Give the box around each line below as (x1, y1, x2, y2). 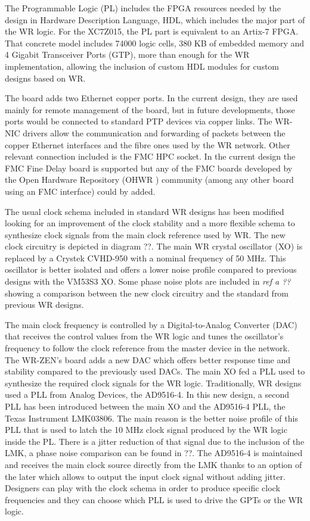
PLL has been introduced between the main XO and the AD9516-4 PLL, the (5, 400, 286, 412)
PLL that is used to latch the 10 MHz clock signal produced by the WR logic (5, 423, 287, 436)
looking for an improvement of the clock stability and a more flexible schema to (5, 217, 295, 229)
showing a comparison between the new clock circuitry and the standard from (5, 286, 289, 299)
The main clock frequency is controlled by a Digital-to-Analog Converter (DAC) (5, 318, 297, 330)
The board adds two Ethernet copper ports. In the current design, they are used (5, 92, 298, 104)
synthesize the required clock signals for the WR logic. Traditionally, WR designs (5, 376, 302, 389)
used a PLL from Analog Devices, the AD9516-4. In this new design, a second (5, 388, 289, 401)
